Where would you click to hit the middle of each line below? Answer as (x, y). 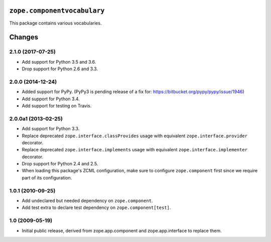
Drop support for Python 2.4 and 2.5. (60, 164)
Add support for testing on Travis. (57, 106)
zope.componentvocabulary (57, 11)
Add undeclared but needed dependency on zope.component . (87, 201)
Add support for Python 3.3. (51, 129)
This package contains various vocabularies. (55, 23)
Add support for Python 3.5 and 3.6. (59, 62)
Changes (24, 37)
